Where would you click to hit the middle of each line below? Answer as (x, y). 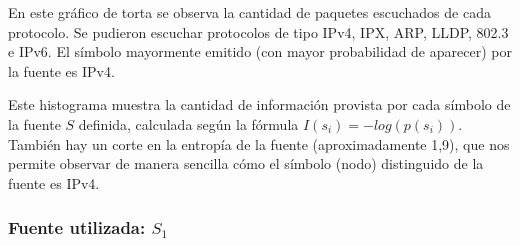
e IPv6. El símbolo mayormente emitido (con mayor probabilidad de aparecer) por (260, 51)
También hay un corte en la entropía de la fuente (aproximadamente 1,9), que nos (259, 143)
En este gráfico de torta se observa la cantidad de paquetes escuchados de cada (249, 12)
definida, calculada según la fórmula (188, 123)
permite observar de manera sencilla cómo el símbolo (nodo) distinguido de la (246, 163)
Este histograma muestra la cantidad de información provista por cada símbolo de (259, 104)
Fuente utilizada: (77, 227)
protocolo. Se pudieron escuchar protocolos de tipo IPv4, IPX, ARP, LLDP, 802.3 (258, 31)
